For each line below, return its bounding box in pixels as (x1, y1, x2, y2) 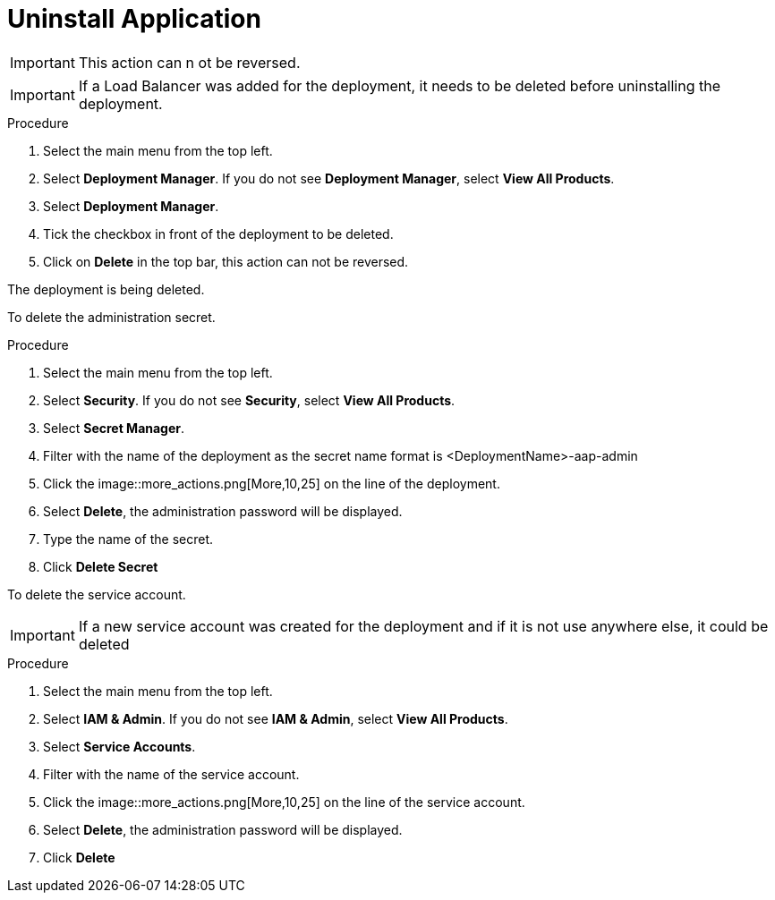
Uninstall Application (7, 4, 261, 34)
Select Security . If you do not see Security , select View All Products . (43, 392, 456, 408)
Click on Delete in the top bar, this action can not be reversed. (43, 253, 409, 269)
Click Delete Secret (43, 558, 158, 574)
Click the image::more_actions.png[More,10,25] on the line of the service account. (43, 794, 525, 810)
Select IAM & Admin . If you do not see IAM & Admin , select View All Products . (43, 710, 508, 726)
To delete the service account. (7, 586, 186, 602)
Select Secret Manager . (43, 420, 185, 436)
